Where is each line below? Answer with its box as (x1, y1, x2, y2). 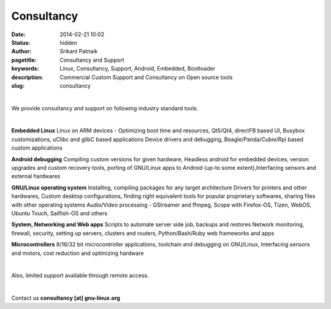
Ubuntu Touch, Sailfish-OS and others (11, 209, 107, 217)
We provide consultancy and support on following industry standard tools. (11, 104, 199, 112)
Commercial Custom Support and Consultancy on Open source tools (59, 74, 233, 81)
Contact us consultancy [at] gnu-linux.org (11, 294, 121, 302)
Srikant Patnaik (59, 48, 98, 55)
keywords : (11, 65, 39, 72)
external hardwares (11, 172, 61, 180)
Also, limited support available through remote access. (11, 272, 150, 279)
